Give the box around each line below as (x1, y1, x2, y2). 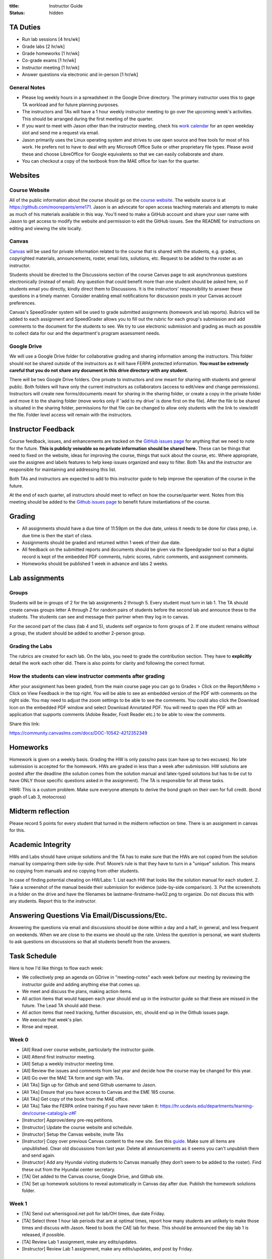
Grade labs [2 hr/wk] (22, 43, 65, 49)
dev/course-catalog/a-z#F (22, 1110, 77, 1116)
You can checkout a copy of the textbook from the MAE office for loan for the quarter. (22, 158, 200, 164)
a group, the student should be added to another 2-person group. (9, 630, 146, 636)
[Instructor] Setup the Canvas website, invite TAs (22, 1131, 123, 1137)
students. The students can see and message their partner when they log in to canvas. (9, 614, 189, 620)
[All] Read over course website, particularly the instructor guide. (22, 1046, 155, 1053)
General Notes (9, 84, 45, 91)
